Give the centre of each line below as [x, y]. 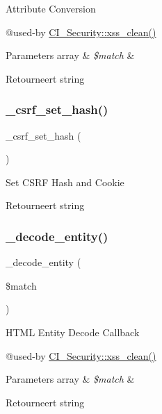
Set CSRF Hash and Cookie [65, 182]
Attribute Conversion [51, 8]
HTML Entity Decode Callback [73, 332]
